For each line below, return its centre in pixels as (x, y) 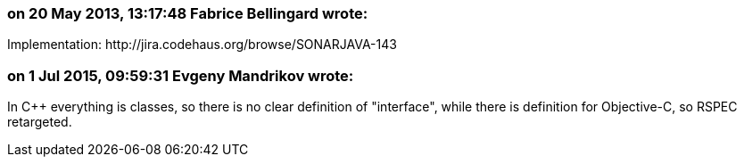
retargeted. (40, 122)
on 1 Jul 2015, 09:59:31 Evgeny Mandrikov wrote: (181, 75)
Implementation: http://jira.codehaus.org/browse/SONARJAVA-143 (202, 45)
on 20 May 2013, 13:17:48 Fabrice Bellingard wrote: (188, 13)
